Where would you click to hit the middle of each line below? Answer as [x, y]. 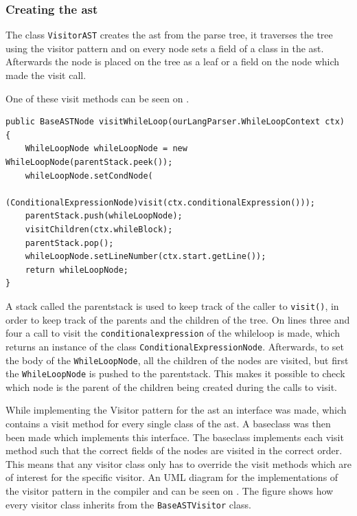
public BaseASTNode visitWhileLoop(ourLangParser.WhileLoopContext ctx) [175, 122]
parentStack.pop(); [69, 243]
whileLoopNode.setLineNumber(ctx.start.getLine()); [146, 257]
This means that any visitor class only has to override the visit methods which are [178, 463]
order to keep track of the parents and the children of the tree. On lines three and [178, 319]
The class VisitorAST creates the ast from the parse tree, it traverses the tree [169, 35]
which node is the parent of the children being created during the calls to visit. [172, 386]
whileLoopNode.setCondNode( [89, 176]
